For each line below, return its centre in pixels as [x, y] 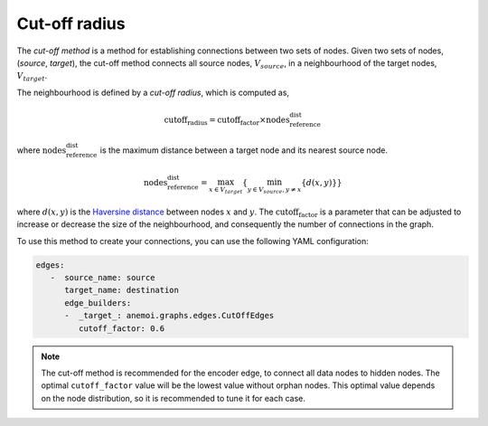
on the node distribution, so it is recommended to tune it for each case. [174, 398]
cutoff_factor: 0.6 [122, 328]
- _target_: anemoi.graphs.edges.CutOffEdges [169, 316]
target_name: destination [122, 290]
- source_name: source [103, 278]
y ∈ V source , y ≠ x [274, 190]
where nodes [42, 150]
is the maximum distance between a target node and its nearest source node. [244, 150]
